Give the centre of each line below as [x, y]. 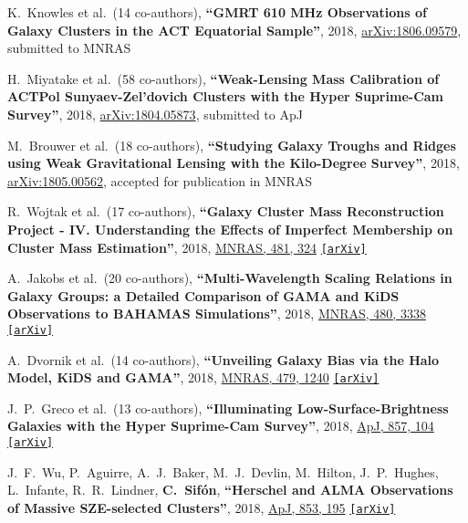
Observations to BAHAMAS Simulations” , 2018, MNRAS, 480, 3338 [217, 314]
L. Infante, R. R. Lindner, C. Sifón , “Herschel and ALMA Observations [230, 490]
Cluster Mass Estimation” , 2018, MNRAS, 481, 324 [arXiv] [187, 247]
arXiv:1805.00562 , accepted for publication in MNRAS [160, 180]
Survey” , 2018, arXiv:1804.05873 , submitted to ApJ [155, 114]
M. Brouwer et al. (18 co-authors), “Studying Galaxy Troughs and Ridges [232, 145]
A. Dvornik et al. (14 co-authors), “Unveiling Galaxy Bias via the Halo [224, 359]
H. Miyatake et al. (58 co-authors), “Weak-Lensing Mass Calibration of [224, 78]
